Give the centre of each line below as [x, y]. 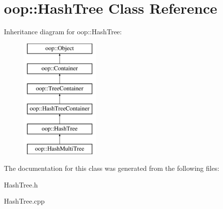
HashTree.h [21, 184]
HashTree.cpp [24, 201]
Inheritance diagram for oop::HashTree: [63, 32]
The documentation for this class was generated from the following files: [112, 168]
